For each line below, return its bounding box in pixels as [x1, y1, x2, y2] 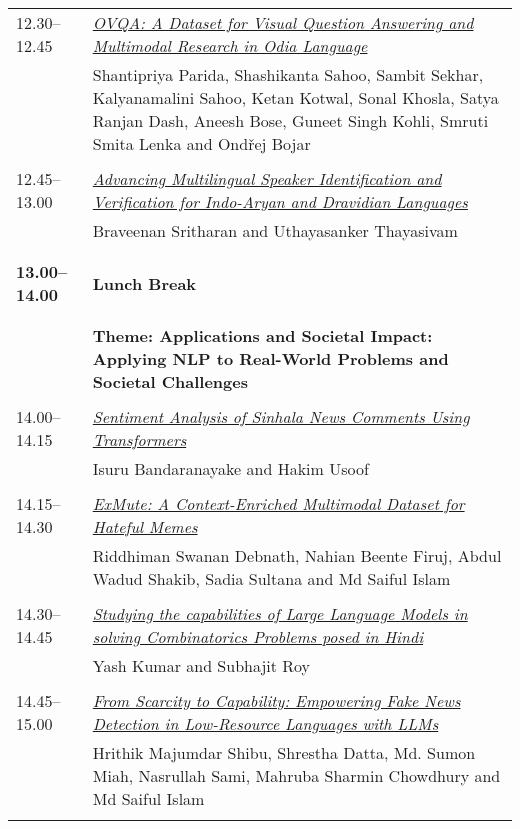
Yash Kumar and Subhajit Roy [92, 654, 311, 677]
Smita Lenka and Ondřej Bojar [92, 132, 311, 155]
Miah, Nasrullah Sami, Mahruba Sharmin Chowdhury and [92, 764, 501, 787]
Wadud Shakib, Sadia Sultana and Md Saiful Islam [92, 567, 451, 590]
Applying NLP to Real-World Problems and [92, 347, 449, 370]
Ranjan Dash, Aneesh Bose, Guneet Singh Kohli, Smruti [92, 109, 489, 132]
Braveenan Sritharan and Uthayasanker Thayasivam [92, 219, 458, 242]
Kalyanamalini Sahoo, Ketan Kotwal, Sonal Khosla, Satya [92, 86, 499, 109]
